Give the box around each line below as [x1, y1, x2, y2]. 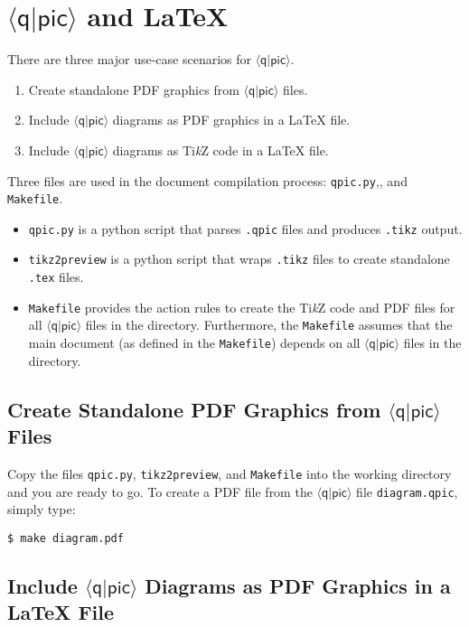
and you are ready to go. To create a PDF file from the [7, 482, 313, 501]
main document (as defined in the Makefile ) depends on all [28, 333, 361, 352]
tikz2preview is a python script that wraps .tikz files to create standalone [28, 249, 450, 268]
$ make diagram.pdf [7, 531, 124, 545]
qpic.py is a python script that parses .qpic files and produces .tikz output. [28, 219, 463, 238]
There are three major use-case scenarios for [7, 50, 251, 69]
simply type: [7, 500, 76, 519]
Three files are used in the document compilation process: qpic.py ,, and [7, 171, 408, 190]
